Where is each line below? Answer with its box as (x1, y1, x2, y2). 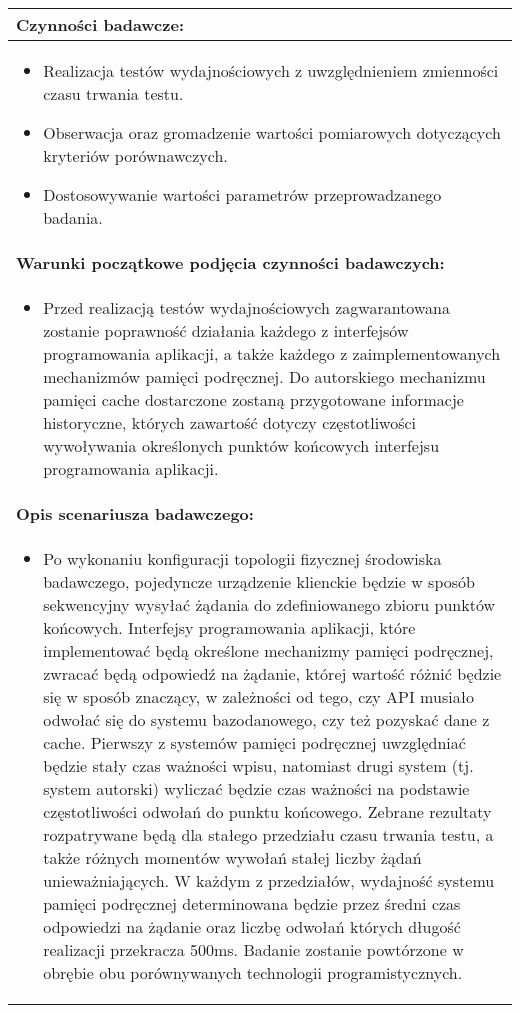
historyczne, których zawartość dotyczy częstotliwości (43, 411, 417, 434)
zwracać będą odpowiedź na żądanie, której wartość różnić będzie (43, 662, 502, 685)
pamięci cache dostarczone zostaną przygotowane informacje (43, 388, 464, 411)
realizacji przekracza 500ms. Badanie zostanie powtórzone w (43, 938, 464, 961)
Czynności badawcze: (16, 13, 185, 36)
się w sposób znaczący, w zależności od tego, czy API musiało (43, 685, 475, 708)
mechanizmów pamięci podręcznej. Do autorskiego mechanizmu (43, 365, 486, 388)
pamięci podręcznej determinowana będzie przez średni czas (43, 892, 461, 915)
